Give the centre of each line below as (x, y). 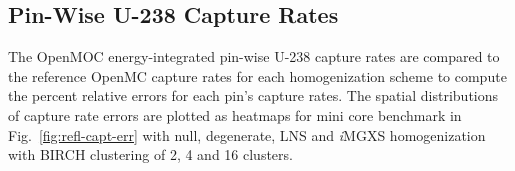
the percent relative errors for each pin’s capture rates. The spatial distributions (253, 95)
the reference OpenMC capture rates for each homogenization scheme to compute (257, 75)
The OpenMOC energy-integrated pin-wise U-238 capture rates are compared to (254, 56)
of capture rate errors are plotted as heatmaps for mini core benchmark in (235, 114)
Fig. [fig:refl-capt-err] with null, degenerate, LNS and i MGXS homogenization (247, 134)
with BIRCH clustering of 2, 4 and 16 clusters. (150, 154)
